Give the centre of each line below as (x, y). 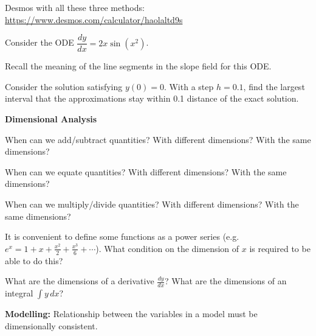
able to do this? (34, 260)
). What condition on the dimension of (167, 248)
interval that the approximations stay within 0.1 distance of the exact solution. (152, 98)
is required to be (280, 248)
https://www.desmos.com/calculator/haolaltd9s (94, 19)
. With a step (189, 86)
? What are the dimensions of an (226, 281)
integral (19, 293)
